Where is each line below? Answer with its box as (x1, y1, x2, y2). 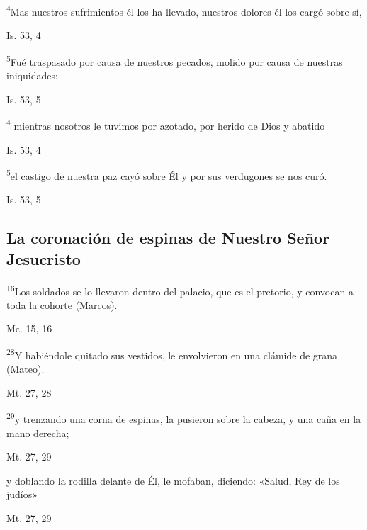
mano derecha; (6, 425, 69, 440)
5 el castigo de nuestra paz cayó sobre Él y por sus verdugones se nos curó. (6, 167, 327, 183)
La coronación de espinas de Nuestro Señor (6, 227, 330, 249)
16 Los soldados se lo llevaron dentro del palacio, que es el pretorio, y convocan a (6, 281, 354, 298)
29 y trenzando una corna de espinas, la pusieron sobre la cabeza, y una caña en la (6, 410, 361, 427)
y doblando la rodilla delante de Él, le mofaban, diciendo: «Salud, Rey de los (6, 473, 340, 487)
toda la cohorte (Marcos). (6, 297, 118, 312)
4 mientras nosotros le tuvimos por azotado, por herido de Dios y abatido (6, 116, 325, 132)
